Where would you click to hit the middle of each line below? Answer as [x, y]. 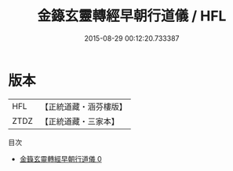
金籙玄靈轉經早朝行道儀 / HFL [132, 16]
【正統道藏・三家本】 [80, 121]
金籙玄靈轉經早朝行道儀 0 [60, 158]
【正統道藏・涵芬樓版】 [84, 107]
